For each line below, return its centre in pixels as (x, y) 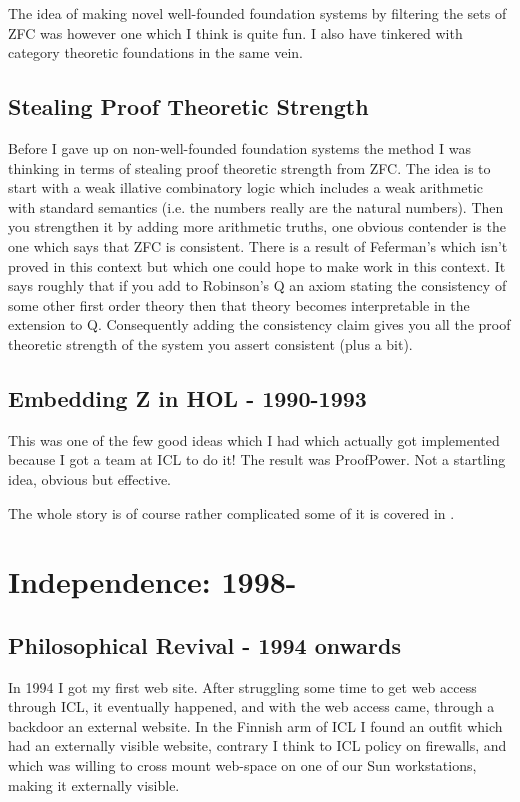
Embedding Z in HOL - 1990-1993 (187, 397)
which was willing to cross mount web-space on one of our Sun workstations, (242, 765)
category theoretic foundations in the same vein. (156, 52)
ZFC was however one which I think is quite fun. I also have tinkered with (235, 32)
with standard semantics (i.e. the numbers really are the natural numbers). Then (256, 206)
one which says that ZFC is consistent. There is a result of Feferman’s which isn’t (258, 245)
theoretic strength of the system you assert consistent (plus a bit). (210, 343)
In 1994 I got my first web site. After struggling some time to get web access (242, 686)
